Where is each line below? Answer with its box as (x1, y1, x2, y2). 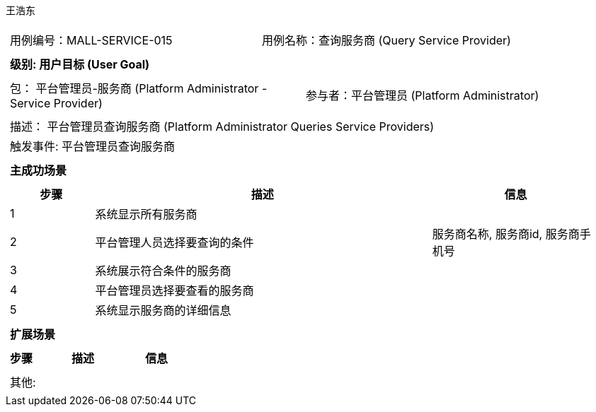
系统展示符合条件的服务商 (95, 264, 231, 278)
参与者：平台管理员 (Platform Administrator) (305, 88, 539, 102)
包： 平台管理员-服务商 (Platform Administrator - (10, 81, 268, 95)
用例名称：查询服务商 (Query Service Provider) (261, 33, 511, 47)
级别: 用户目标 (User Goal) (10, 57, 150, 71)
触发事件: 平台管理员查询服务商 (10, 139, 176, 153)
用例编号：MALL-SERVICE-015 (10, 33, 173, 47)
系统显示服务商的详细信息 (95, 303, 231, 317)
